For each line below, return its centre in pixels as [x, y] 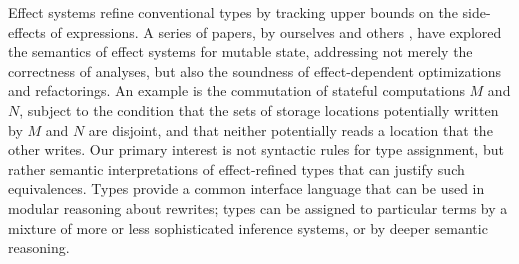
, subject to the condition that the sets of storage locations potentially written [259, 109]
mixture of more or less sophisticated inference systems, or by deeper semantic [248, 227]
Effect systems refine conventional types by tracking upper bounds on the [233, 12]
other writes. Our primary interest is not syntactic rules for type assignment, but [256, 149]
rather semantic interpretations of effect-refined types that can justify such [236, 168]
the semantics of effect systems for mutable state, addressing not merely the [240, 51]
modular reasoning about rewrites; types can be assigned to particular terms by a [258, 207]
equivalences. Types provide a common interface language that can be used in [246, 188]
